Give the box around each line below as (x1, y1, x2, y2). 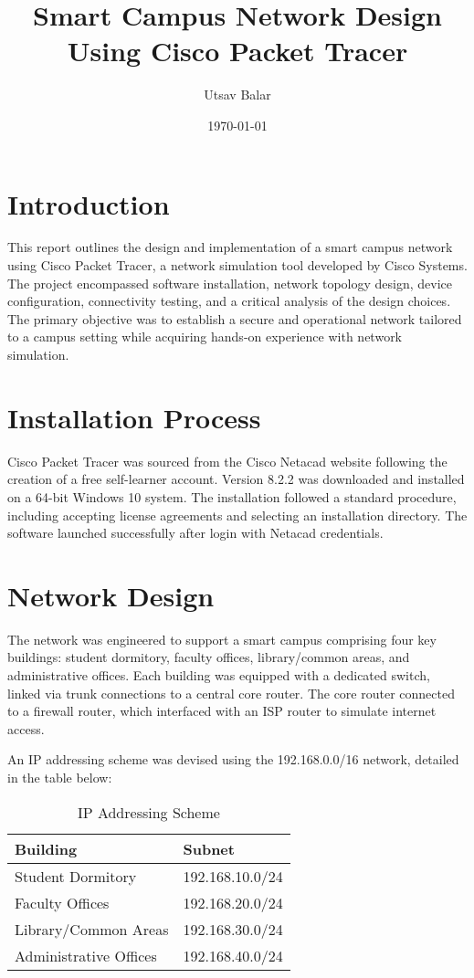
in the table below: (7, 767, 112, 786)
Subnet (183, 837, 235, 859)
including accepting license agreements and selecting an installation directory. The (7, 505, 468, 524)
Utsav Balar (204, 85, 271, 104)
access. (7, 719, 45, 738)
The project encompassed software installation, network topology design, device (7, 273, 452, 292)
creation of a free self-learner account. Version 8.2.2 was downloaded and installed (7, 469, 465, 489)
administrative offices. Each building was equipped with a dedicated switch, (7, 666, 430, 684)
